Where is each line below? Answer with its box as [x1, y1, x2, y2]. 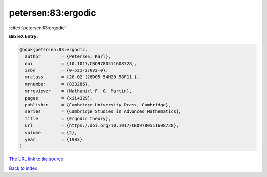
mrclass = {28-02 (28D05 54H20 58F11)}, [25, 74, 140, 80]
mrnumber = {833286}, [25, 81, 90, 87]
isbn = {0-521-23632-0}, [25, 68, 109, 73]
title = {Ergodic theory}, [25, 116, 111, 121]
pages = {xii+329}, [25, 95, 93, 101]
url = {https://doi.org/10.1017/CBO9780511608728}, [25, 123, 179, 128]
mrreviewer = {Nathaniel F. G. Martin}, [25, 88, 132, 94]
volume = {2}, [25, 130, 78, 135]
